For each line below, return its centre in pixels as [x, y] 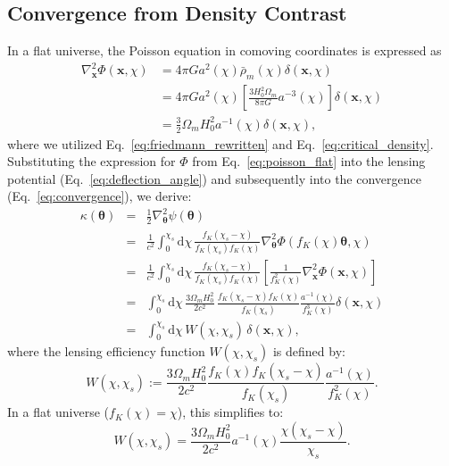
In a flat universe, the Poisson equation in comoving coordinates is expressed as [224, 50]
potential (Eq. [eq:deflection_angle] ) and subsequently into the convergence [214, 178]
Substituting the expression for [91, 161]
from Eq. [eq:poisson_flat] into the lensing [309, 161]
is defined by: [309, 351]
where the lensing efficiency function [106, 351]
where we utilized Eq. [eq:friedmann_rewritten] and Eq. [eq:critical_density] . [220, 143]
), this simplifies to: [230, 412]
